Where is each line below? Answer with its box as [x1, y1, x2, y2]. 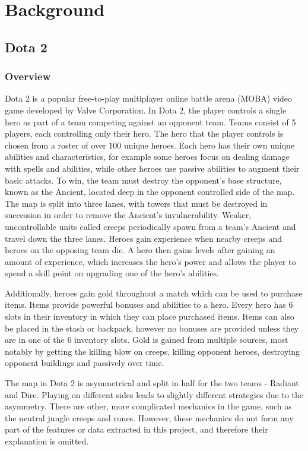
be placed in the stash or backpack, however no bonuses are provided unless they [5, 321, 299, 334]
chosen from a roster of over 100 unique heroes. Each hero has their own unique [5, 138, 295, 151]
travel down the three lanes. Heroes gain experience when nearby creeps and [5, 232, 282, 244]
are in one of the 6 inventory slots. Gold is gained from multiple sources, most [5, 333, 288, 346]
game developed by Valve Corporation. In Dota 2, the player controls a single [5, 103, 287, 116]
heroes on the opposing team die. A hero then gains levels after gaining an [5, 244, 275, 256]
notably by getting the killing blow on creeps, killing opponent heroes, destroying [5, 345, 300, 357]
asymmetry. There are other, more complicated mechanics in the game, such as [5, 400, 292, 412]
